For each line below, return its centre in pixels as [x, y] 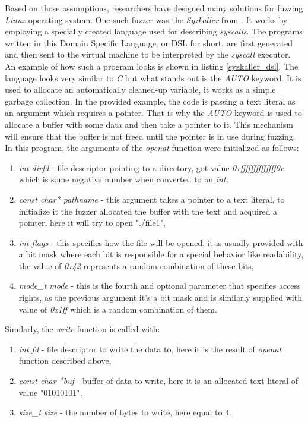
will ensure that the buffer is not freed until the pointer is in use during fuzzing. [150, 136]
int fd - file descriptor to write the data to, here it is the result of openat [150, 349]
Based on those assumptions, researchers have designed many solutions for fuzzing [154, 8]
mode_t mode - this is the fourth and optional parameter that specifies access [160, 286]
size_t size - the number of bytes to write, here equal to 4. [125, 412]
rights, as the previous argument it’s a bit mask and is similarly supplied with [160, 297]
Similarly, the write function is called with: [82, 329]
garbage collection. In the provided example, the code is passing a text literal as [150, 101]
